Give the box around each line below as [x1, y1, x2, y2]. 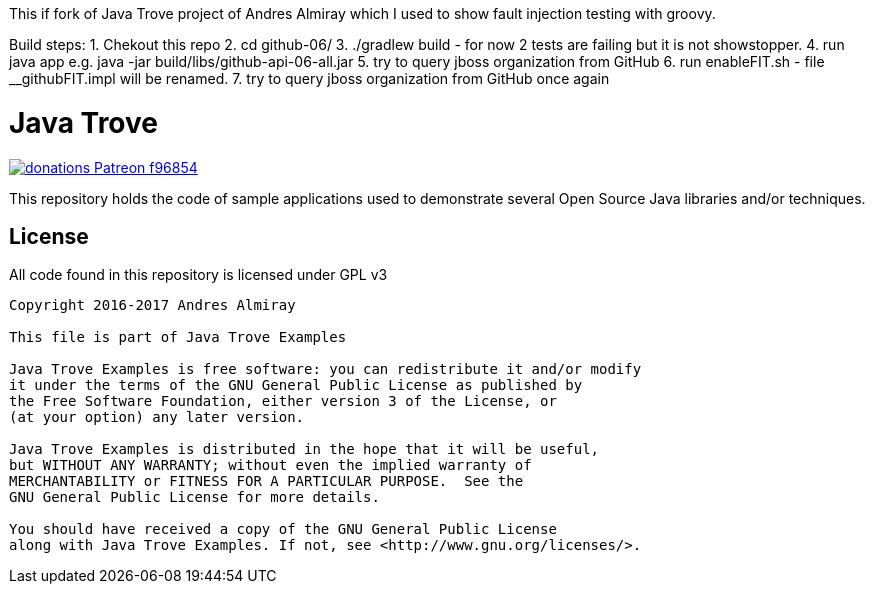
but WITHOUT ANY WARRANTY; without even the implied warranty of [9, 457, 532, 474]
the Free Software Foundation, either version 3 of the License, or [9, 393, 557, 410]
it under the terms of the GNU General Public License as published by [9, 377, 583, 394]
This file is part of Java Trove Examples [9, 329, 347, 346]
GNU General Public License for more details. [9, 489, 380, 506]
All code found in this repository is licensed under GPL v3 [9, 266, 388, 284]
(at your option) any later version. [9, 409, 305, 426]
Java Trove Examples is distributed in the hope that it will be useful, [9, 441, 600, 458]
